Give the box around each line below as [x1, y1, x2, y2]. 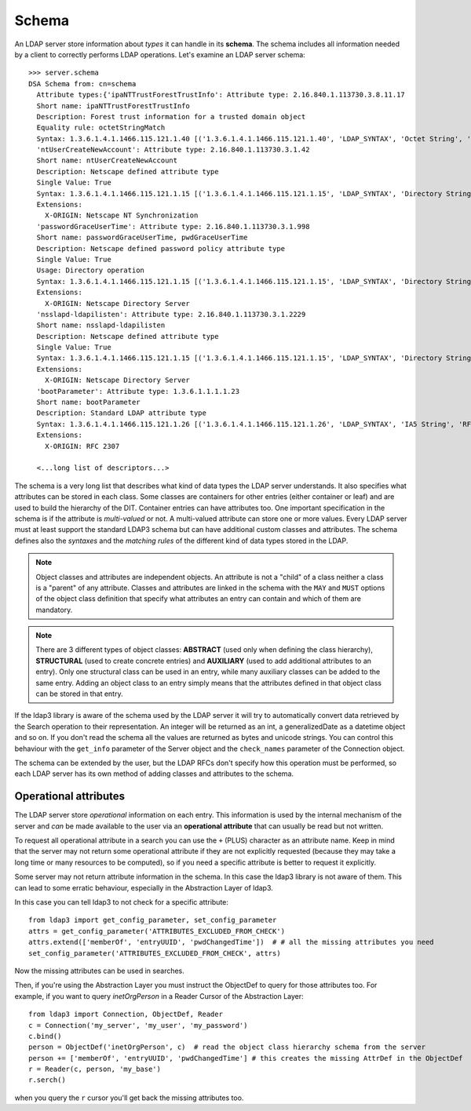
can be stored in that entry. [35, 689, 123, 698]
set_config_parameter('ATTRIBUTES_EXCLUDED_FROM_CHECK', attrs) [28, 949, 282, 957]
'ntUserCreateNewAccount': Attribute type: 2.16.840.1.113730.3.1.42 [36, 145, 310, 155]
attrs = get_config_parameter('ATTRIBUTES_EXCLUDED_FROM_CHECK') [28, 927, 286, 935]
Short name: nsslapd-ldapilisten [36, 321, 166, 330]
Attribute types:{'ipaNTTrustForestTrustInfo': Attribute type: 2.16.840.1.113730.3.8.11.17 [36, 90, 406, 100]
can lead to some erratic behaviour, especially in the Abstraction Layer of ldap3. [14, 883, 274, 892]
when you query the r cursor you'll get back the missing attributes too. [14, 1093, 244, 1102]
